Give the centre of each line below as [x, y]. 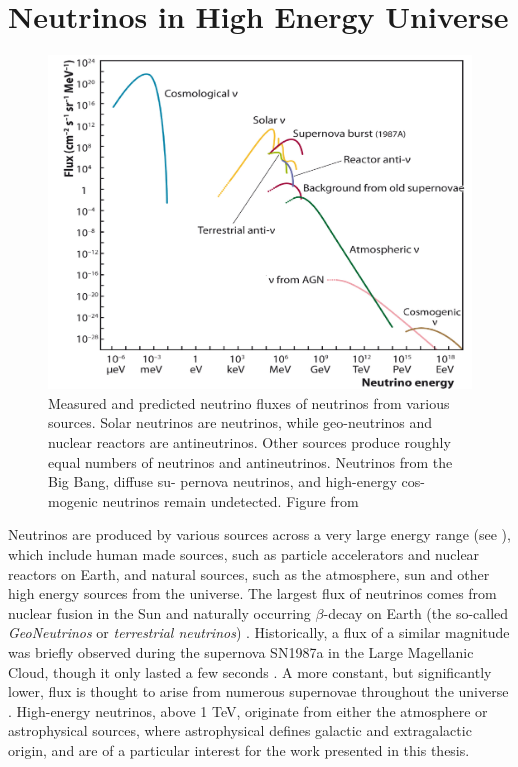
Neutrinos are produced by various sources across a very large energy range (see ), [259, 534]
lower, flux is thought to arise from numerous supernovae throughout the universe [258, 691]
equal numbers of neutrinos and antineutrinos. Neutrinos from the [250, 461]
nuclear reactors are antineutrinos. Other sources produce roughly [249, 442]
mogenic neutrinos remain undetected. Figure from [203, 500]
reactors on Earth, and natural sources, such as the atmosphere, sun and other [249, 573]
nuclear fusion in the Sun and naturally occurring [159, 612]
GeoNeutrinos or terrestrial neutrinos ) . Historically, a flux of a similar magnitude [259, 632]
